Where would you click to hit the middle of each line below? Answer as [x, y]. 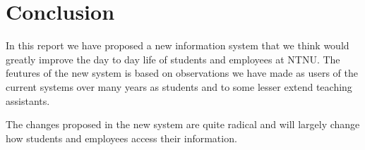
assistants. [28, 100]
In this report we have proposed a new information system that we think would [178, 45]
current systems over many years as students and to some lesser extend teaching [179, 86]
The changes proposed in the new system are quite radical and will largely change [183, 124]
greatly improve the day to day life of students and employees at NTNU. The [173, 59]
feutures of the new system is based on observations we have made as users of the [182, 73]
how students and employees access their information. [121, 138]
